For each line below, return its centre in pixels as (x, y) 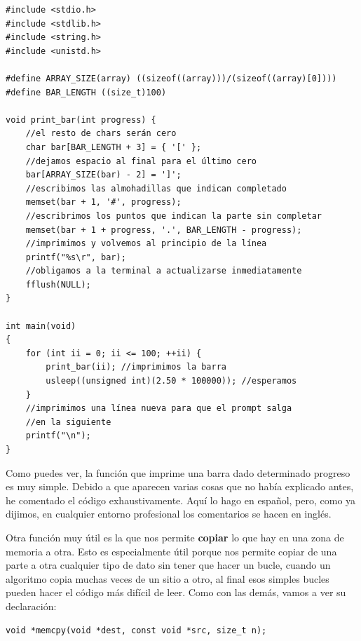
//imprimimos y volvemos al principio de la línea (146, 244)
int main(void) (41, 326)
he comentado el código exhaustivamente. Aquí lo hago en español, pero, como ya (181, 500)
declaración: (31, 606)
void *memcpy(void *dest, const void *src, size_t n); (136, 630)
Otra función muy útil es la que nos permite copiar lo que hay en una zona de (175, 537)
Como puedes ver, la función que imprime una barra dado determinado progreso (178, 472)
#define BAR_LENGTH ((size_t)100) (86, 92)
